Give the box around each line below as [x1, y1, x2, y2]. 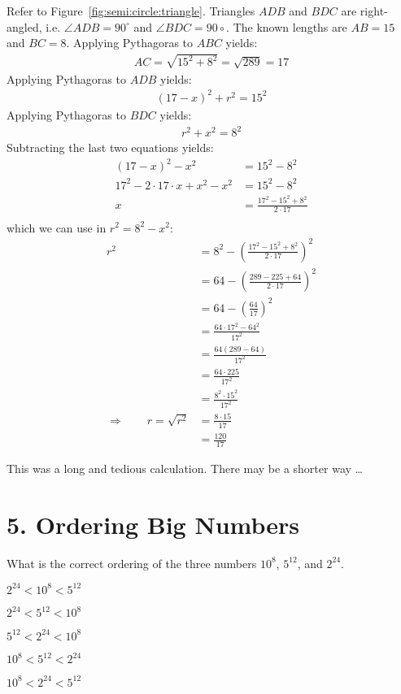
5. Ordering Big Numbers [7, 507, 299, 540]
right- [360, 2, 388, 19]
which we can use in [7, 219, 107, 236]
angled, [7, 18, 42, 35]
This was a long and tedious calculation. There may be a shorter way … [7, 460, 363, 477]
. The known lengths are [226, 18, 347, 35]
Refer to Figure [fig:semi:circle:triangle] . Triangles [7, 2, 255, 19]
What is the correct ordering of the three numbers [7, 554, 257, 571]
